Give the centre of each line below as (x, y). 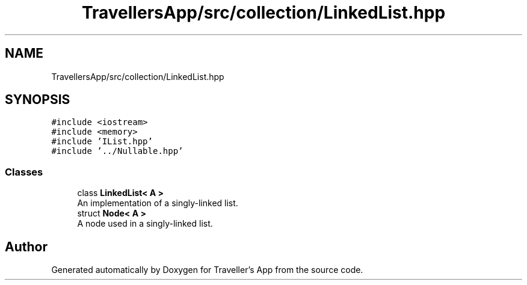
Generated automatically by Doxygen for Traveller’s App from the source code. (207, 270)
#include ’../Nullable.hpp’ (117, 151)
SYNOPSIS (38, 100)
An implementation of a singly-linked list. (158, 203)
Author (26, 247)
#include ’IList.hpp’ (102, 142)
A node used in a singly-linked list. (145, 224)
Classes (24, 172)
